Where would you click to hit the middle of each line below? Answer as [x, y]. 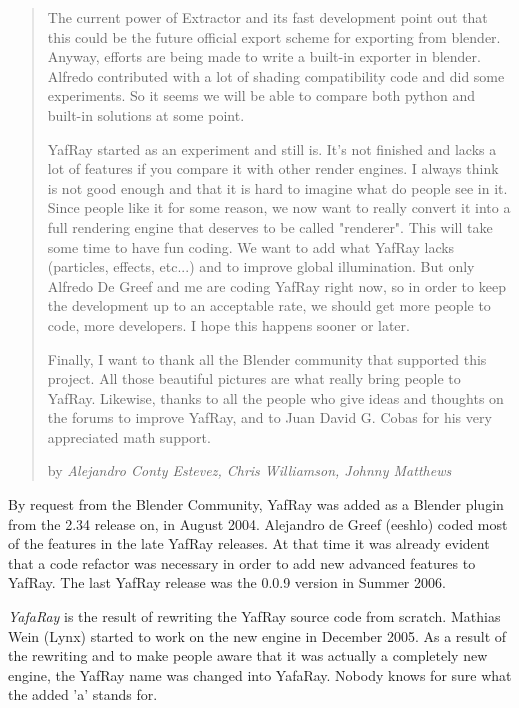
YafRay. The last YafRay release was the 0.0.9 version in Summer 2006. [227, 582]
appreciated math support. [129, 436]
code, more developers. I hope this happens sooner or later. [228, 324]
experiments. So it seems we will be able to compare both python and [261, 95]
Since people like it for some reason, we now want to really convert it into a [279, 207]
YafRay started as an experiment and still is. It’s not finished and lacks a [272, 148]
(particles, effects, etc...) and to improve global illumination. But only [261, 266]
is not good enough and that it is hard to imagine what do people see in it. [277, 187]
